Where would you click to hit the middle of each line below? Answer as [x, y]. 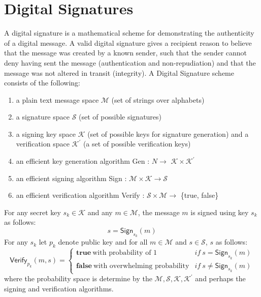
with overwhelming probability [141, 266]
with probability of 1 [125, 253]
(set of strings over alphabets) [158, 99]
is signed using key [220, 212]
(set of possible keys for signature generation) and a [168, 133]
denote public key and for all [103, 242]
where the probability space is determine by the [78, 278]
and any [100, 212]
